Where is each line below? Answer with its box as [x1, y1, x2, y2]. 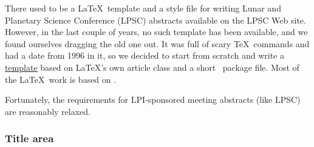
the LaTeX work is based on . [5, 73, 117, 85]
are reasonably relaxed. [5, 105, 90, 117]
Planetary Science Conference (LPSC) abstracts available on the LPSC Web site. [5, 13, 306, 26]
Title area [5, 131, 54, 146]
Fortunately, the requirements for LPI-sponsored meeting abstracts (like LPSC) [5, 93, 301, 106]
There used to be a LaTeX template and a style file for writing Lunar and [5, 2, 281, 14]
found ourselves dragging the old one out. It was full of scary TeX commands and [5, 37, 310, 50]
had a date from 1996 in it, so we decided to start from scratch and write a [5, 49, 285, 62]
